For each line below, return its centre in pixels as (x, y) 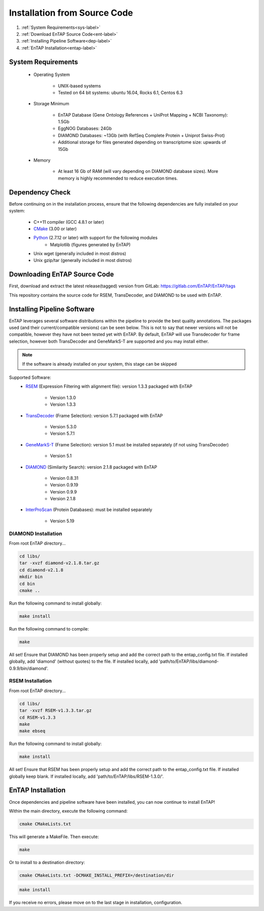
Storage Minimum (51, 104)
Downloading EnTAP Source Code (62, 274)
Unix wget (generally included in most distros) (80, 254)
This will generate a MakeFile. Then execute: (54, 837)
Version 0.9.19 (64, 485)
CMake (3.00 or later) (55, 229)
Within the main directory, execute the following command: (68, 811)
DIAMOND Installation (36, 534)
